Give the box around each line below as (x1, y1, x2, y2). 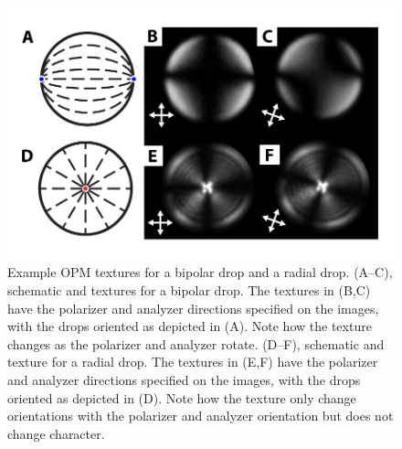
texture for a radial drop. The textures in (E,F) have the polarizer (7, 352, 378, 371)
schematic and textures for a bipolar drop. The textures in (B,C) (7, 281, 371, 300)
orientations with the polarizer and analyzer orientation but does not (7, 406, 394, 425)
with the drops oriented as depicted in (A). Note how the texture (7, 316, 372, 336)
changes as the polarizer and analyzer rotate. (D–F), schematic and (7, 334, 385, 353)
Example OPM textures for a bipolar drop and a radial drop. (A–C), (7, 262, 393, 282)
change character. (7, 423, 105, 443)
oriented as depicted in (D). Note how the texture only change (7, 388, 356, 407)
